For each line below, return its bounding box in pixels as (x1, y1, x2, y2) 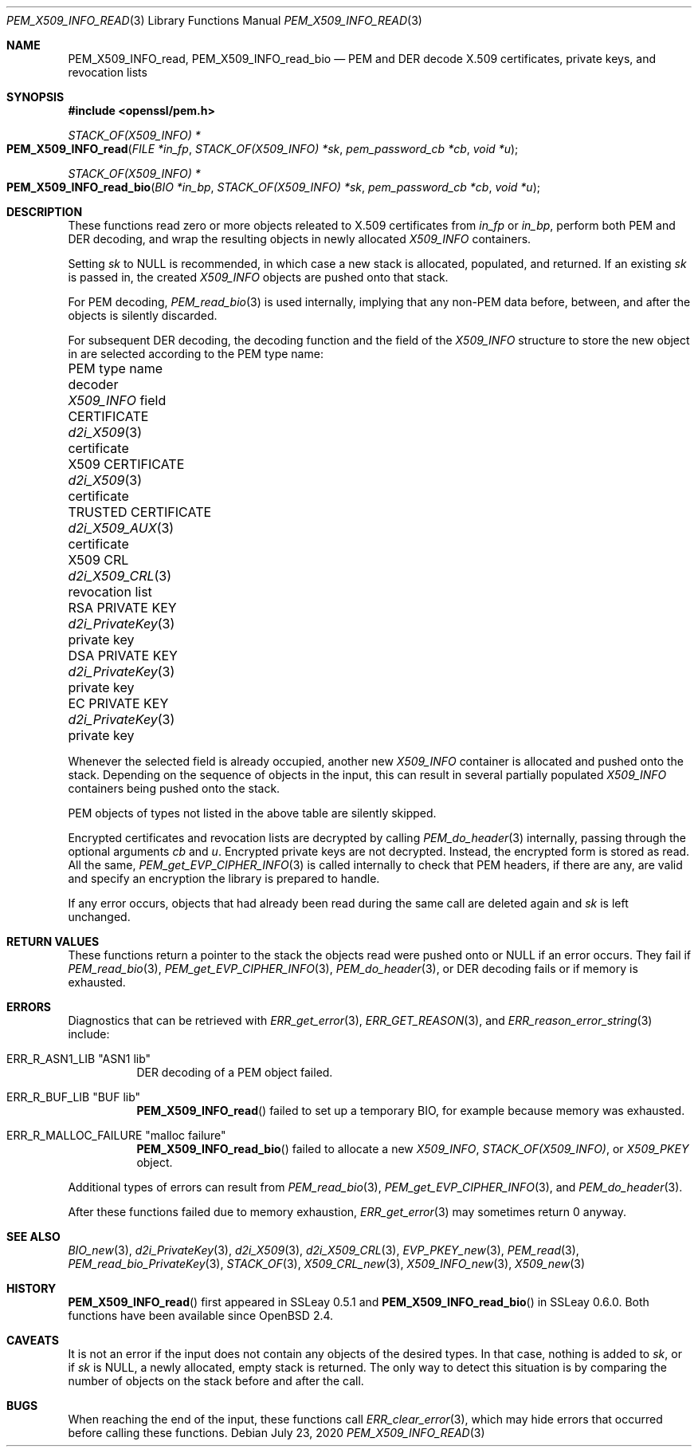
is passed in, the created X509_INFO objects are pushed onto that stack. (68, 270, 449, 284)
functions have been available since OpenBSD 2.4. (68, 1309, 334, 1322)
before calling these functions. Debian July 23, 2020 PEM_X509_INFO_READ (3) (68, 1426, 485, 1439)
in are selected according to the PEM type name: (68, 347, 324, 360)
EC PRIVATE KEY (68, 695, 169, 711)
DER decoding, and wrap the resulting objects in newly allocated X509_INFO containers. (68, 232, 531, 246)
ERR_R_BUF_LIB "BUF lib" (6, 1090, 141, 1104)
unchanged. (68, 910, 131, 923)
